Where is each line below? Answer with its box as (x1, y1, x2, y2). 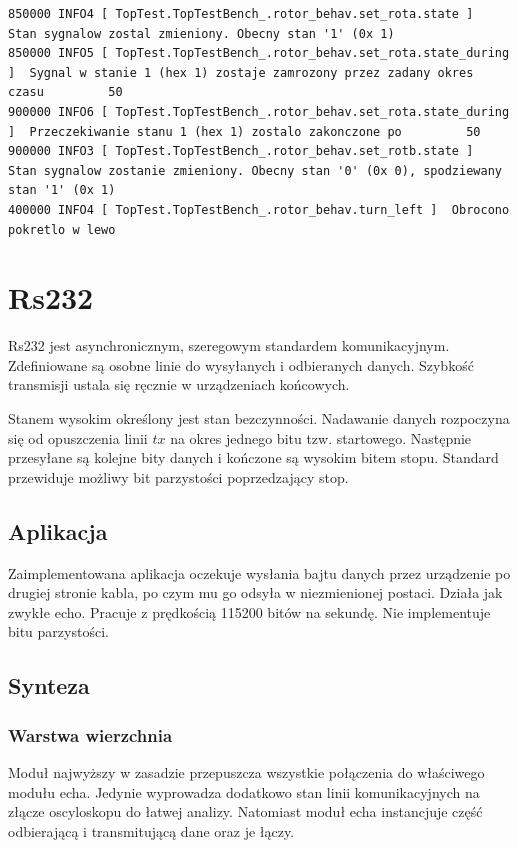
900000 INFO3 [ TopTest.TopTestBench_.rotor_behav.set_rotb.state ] (8, 144, 474, 159)
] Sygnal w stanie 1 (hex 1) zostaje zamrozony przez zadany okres (8, 65, 474, 80)
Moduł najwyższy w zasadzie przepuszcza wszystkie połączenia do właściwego (8, 761, 485, 782)
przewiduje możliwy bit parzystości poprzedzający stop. (8, 466, 349, 487)
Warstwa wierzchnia (8, 722, 173, 747)
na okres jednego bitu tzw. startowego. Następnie (170, 427, 472, 448)
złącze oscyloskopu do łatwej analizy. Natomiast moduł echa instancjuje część (8, 801, 483, 822)
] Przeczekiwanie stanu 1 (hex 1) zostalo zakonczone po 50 (8, 124, 481, 139)
